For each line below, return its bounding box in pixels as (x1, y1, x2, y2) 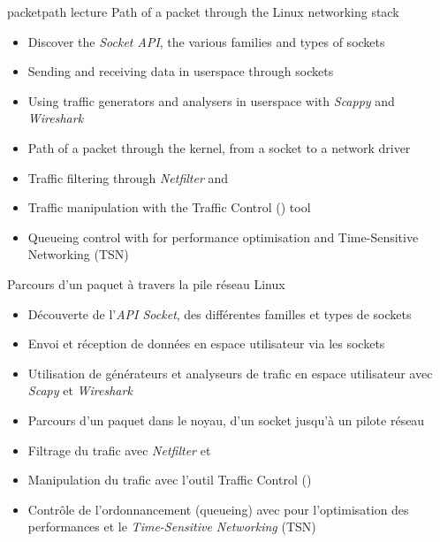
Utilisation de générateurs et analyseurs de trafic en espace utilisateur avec (27, 363, 433, 382)
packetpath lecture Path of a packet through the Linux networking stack (7, 3, 399, 20)
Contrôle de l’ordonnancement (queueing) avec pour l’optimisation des (27, 500, 409, 518)
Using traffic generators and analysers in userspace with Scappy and (27, 91, 395, 110)
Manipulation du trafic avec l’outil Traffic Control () (27, 470, 312, 489)
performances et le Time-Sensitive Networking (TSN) (27, 517, 316, 536)
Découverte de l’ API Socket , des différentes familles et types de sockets (27, 304, 412, 323)
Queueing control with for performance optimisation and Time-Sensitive (27, 227, 419, 246)
